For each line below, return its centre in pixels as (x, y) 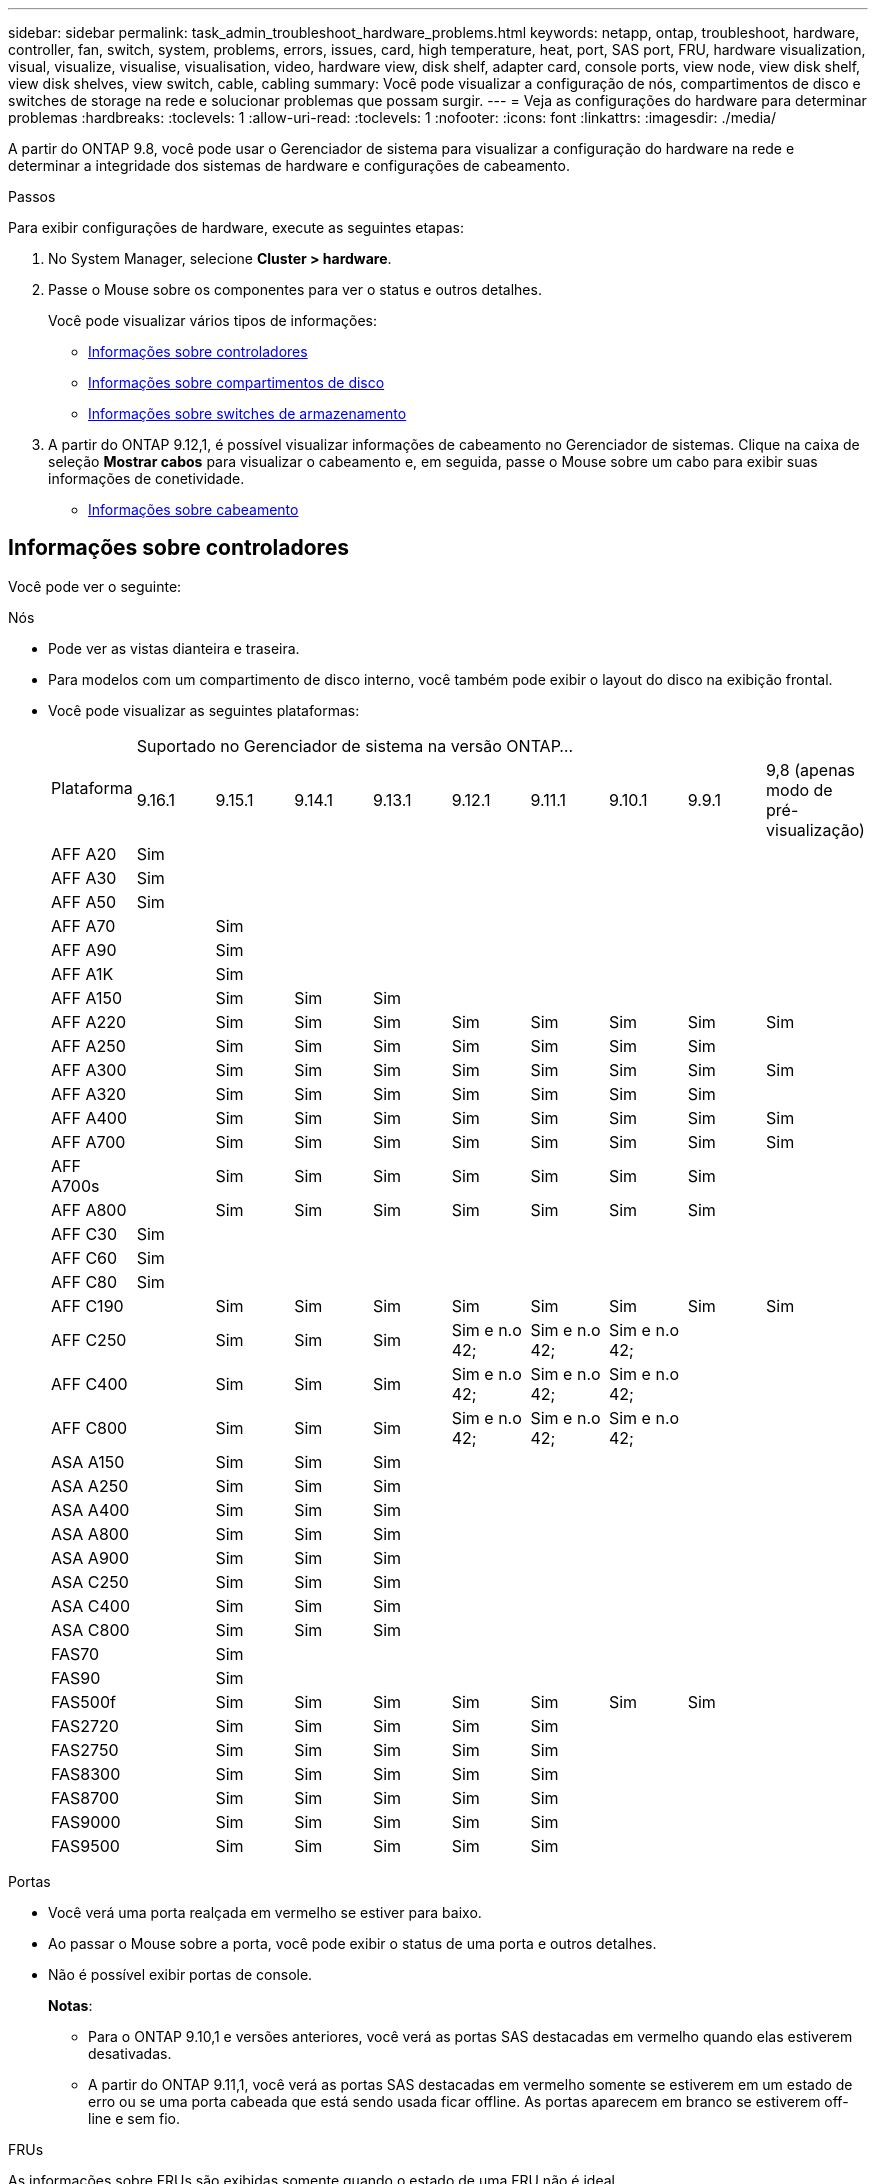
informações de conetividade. (146, 478)
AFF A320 (89, 1093)
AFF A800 (89, 1209)
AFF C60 (84, 1257)
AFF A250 (88, 1045)
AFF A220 (89, 1021)
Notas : (70, 2005)
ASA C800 (90, 1629)
